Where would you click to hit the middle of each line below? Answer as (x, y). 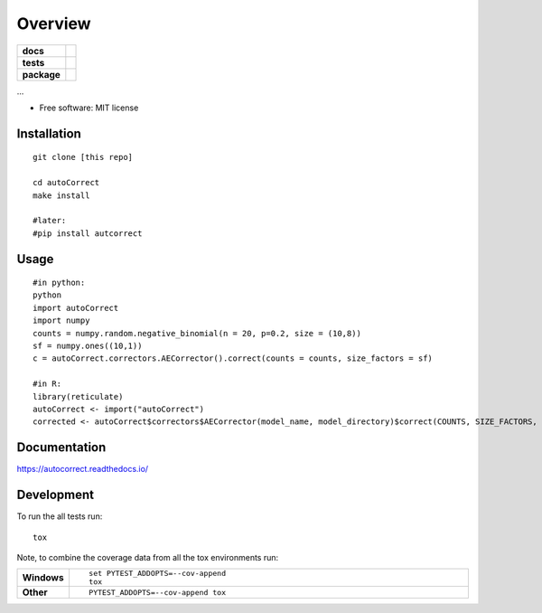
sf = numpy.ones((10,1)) (88, 346)
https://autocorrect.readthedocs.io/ (83, 469)
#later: (50, 221)
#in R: (47, 384)
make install (61, 195)
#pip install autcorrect (88, 233)
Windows (43, 578)
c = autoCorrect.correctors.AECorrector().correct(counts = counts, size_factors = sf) (233, 358)
